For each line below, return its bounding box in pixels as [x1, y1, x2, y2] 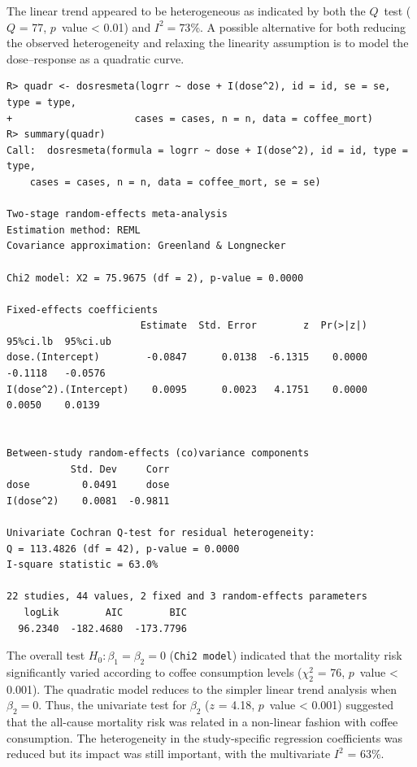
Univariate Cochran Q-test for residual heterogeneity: [7, 527, 315, 538]
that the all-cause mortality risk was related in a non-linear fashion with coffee [7, 713, 398, 730]
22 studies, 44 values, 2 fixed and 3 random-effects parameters [7, 591, 367, 603]
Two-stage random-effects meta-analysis [7, 208, 228, 220]
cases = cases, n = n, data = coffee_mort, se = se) [29, 176, 321, 188]
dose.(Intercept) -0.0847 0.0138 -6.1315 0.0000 [7, 351, 367, 364]
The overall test [7, 647, 85, 664]
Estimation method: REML [7, 224, 141, 236]
